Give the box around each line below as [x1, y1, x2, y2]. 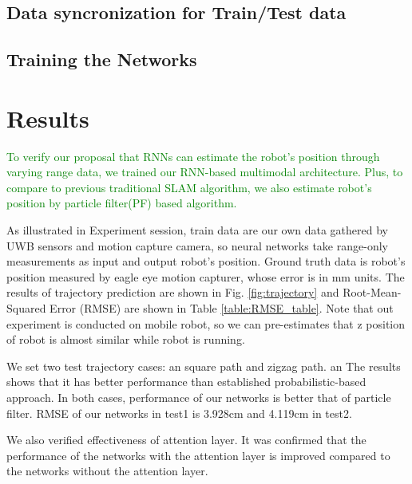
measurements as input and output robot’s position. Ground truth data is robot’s [6, 253, 406, 270]
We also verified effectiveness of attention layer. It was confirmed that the [6, 431, 366, 448]
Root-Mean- [343, 284, 402, 301]
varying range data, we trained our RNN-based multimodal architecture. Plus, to [6, 163, 403, 180]
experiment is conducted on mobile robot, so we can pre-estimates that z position [6, 315, 406, 332]
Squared [6, 300, 46, 317]
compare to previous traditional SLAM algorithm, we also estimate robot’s [6, 179, 372, 195]
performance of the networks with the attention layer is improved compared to [6, 447, 390, 463]
